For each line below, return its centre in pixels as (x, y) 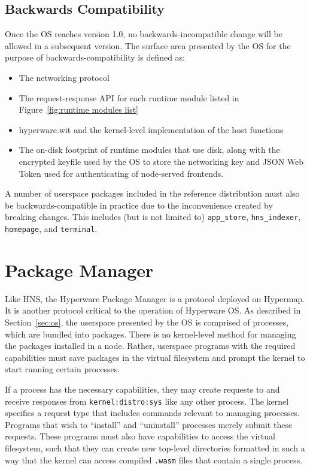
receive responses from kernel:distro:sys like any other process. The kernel (147, 401)
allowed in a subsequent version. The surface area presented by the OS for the (148, 45)
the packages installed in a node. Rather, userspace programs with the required (150, 346)
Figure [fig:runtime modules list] (78, 109)
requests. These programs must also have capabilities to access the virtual (140, 436)
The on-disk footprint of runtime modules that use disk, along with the (149, 150)
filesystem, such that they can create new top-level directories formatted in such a (155, 448)
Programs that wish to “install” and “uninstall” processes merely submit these (149, 424)
